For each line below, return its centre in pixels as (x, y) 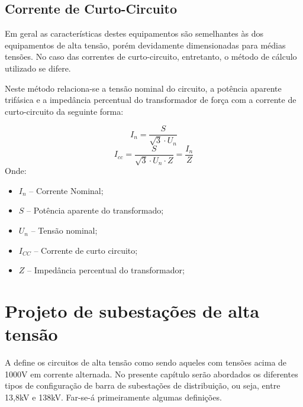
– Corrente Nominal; (66, 190)
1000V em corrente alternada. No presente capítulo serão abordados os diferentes (151, 374)
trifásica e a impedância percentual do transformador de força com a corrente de (151, 100)
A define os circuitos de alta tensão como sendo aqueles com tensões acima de (146, 362)
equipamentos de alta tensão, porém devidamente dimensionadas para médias (145, 45)
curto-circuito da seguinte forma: (64, 111)
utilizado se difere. (38, 68)
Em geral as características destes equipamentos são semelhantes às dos (134, 33)
